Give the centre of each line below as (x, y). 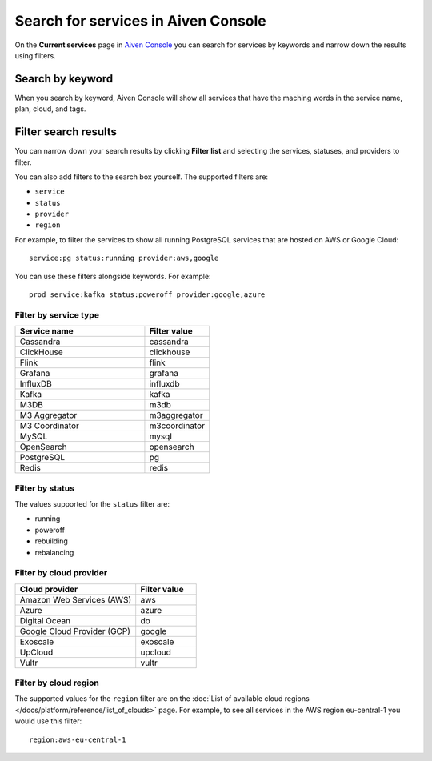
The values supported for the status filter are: (92, 503)
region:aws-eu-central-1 (78, 739)
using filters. (35, 55)
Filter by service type (57, 314)
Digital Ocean (45, 620)
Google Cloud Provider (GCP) (75, 631)
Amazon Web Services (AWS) (76, 599)
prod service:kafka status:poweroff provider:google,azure (147, 295)
